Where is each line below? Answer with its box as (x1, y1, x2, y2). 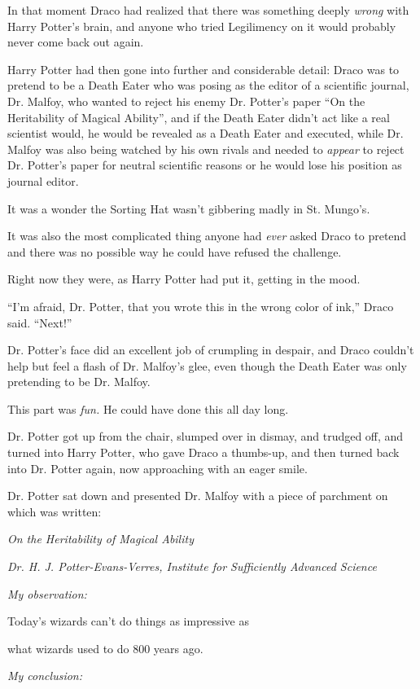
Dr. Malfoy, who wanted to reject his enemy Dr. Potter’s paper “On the (7, 92, 365, 109)
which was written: (7, 502, 102, 520)
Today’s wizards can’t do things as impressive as (7, 612, 249, 630)
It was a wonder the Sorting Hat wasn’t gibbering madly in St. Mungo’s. (7, 200, 370, 217)
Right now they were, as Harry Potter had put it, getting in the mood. (7, 270, 361, 287)
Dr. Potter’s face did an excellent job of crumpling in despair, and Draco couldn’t (7, 341, 414, 358)
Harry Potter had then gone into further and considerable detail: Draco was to (7, 60, 400, 77)
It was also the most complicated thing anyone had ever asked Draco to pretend (7, 227, 407, 244)
